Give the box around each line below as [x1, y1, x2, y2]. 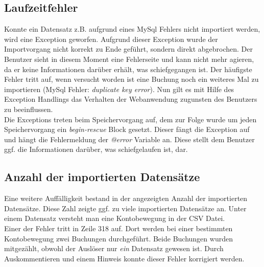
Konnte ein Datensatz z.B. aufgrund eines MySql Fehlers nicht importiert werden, [4, 24, 260, 34]
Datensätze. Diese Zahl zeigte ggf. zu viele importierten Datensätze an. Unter [4, 203, 247, 213]
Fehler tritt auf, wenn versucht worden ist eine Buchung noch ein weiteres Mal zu [4, 74, 259, 84]
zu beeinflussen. [4, 103, 53, 114]
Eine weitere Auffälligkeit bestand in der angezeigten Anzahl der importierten [4, 193, 248, 204]
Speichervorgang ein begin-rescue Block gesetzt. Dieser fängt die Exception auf [4, 124, 250, 135]
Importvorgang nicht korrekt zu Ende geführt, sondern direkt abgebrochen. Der [4, 43, 253, 54]
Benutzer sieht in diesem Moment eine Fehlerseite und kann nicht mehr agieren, [4, 53, 254, 64]
